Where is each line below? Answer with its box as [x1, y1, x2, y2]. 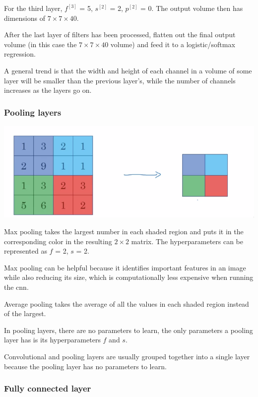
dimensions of [4, 12, 45, 23]
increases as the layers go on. [4, 85, 92, 95]
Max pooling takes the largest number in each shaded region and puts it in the [4, 226, 244, 236]
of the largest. [4, 308, 46, 319]
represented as [4, 246, 47, 256]
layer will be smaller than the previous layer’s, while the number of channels [4, 75, 236, 85]
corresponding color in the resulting [4, 236, 112, 246]
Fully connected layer [4, 382, 91, 395]
